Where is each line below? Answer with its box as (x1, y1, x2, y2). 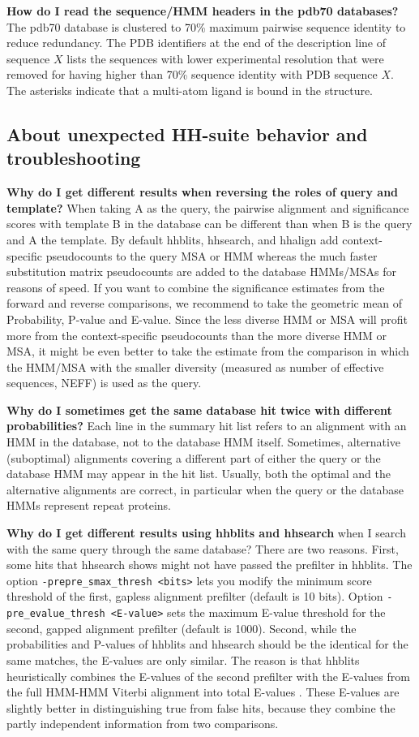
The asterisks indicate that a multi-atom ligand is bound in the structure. (6, 81, 374, 98)
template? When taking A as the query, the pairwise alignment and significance (6, 199, 409, 216)
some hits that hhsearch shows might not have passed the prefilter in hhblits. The (6, 556, 413, 573)
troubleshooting (6, 145, 141, 170)
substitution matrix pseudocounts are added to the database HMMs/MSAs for (6, 263, 396, 280)
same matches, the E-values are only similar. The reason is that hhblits (6, 651, 360, 668)
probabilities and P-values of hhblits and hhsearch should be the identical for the (6, 636, 408, 653)
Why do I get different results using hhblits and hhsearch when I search (6, 524, 406, 541)
